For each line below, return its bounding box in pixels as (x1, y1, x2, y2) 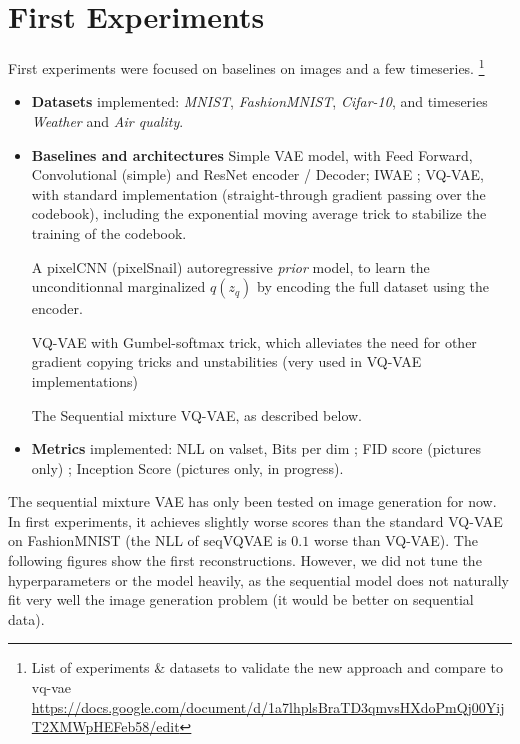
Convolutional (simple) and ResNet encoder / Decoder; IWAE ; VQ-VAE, (31, 164, 484, 185)
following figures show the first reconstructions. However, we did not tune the (8, 550, 482, 571)
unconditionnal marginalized (31, 276, 206, 297)
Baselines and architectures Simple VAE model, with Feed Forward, (31, 144, 473, 165)
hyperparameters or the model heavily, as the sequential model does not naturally (8, 569, 510, 590)
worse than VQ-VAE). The (313, 530, 478, 551)
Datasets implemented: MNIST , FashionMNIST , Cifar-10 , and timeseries (31, 91, 488, 112)
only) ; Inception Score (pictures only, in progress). (31, 457, 344, 478)
